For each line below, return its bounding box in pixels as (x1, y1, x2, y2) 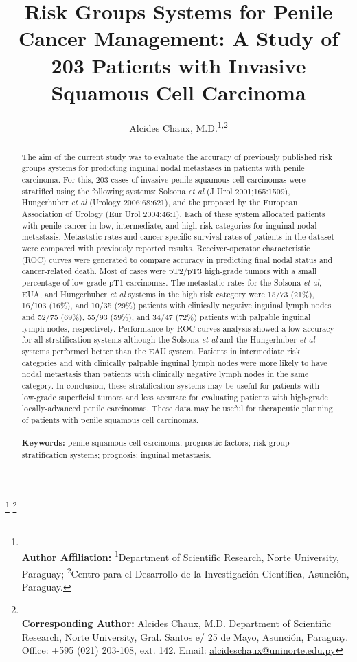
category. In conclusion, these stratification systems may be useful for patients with (21, 379, 320, 391)
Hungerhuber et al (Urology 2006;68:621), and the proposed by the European (21, 196, 298, 208)
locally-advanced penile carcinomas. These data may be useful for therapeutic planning (21, 402, 333, 414)
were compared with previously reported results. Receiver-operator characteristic (21, 242, 310, 253)
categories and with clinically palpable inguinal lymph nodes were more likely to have (21, 356, 327, 368)
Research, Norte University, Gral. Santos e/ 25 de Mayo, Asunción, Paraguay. (21, 629, 349, 643)
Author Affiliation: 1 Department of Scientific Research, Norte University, (21, 548, 339, 564)
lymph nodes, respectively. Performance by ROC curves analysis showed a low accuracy (21, 322, 334, 334)
